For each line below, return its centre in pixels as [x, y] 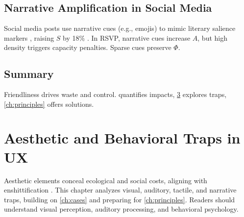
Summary [29, 74]
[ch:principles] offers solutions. [49, 104]
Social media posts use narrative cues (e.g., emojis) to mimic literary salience [120, 28]
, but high [213, 37]
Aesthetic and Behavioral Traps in [122, 137]
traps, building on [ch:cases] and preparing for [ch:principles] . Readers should [120, 199]
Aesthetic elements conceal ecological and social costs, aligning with [106, 180]
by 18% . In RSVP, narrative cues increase [127, 37]
